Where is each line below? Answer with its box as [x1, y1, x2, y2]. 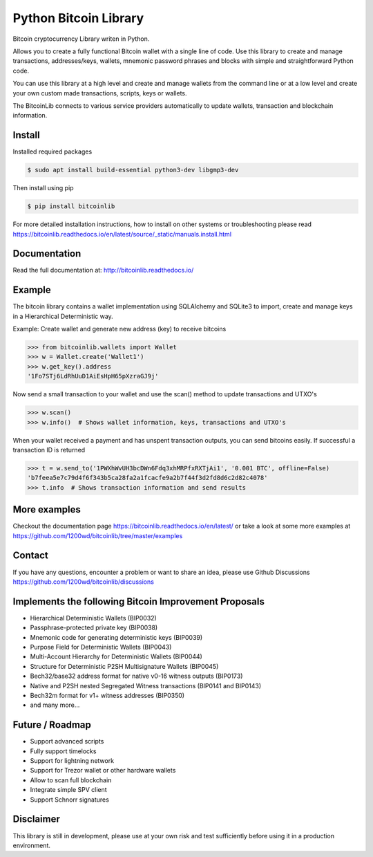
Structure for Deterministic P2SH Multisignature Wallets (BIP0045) [30, 662, 219, 670]
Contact [12, 550, 48, 562]
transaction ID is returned [12, 446, 86, 454]
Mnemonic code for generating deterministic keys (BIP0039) [30, 633, 203, 641]
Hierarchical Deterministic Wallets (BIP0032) [30, 614, 157, 622]
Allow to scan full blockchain [30, 775, 112, 784]
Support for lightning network [30, 757, 114, 765]
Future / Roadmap [12, 719, 91, 731]
